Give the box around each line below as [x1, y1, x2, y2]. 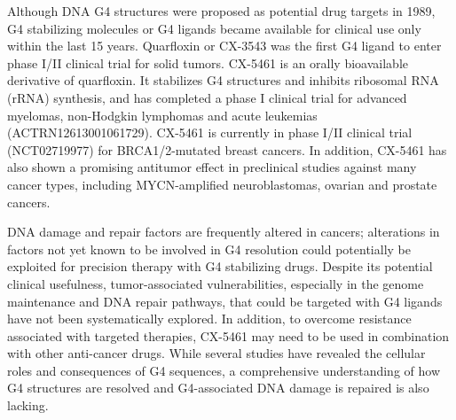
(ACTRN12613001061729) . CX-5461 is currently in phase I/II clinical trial [7, 123, 413, 142]
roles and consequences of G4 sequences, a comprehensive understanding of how [7, 361, 440, 379]
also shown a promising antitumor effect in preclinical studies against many [7, 158, 417, 176]
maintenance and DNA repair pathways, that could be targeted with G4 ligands [7, 292, 443, 310]
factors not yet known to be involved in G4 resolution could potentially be [7, 239, 411, 258]
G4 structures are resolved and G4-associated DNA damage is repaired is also [7, 378, 429, 397]
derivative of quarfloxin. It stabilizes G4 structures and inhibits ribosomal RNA [7, 71, 439, 89]
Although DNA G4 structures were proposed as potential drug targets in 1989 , [7, 2, 436, 19]
